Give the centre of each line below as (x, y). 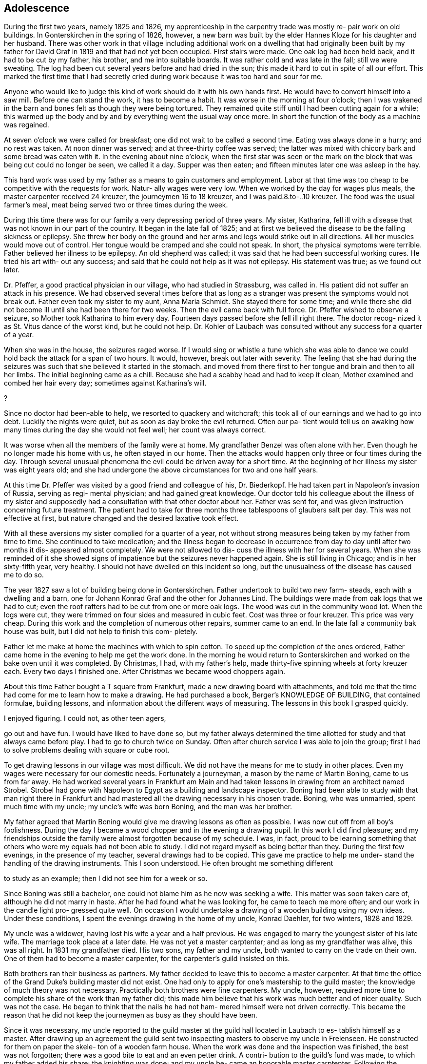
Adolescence (37, 8)
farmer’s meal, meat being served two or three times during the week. (116, 205)
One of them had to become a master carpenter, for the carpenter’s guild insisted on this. (147, 959)
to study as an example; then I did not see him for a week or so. (106, 879)
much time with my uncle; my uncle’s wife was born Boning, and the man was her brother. (148, 807)
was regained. (27, 125)
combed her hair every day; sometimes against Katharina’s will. (105, 383)
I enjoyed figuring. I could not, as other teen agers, (85, 718)
